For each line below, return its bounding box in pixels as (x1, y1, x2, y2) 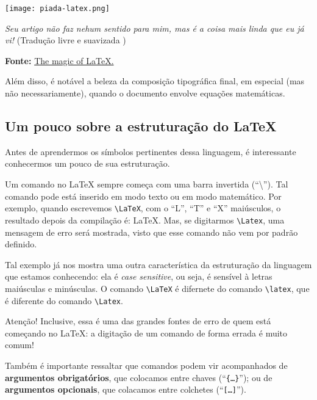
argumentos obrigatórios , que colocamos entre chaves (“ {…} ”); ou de (5, 371, 272, 384)
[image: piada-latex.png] (5, 4, 110, 13)
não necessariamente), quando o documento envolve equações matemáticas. (5, 87, 285, 100)
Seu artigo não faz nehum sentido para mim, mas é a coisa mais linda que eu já (5, 21, 304, 34)
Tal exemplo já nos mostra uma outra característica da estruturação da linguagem (5, 258, 312, 271)
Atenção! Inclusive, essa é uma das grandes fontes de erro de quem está (5, 315, 271, 327)
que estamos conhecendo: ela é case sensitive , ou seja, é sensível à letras (5, 270, 272, 283)
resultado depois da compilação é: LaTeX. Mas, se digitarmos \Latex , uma (5, 213, 285, 226)
